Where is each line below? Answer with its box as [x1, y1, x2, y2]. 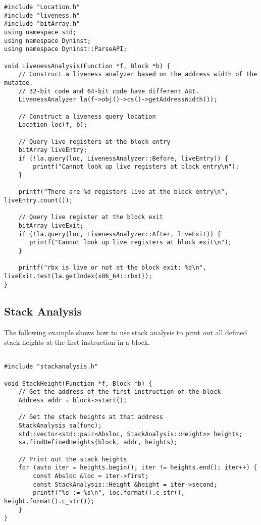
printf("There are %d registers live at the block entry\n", [18, 188, 228, 196]
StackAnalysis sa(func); [18, 422, 102, 429]
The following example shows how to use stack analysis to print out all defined [4, 327, 247, 337]
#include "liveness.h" [4, 12, 80, 19]
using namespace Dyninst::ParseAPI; [4, 45, 127, 53]
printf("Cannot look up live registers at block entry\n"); [33, 163, 239, 171]
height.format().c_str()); [4, 497, 94, 505]
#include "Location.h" [4, 4, 80, 11]
